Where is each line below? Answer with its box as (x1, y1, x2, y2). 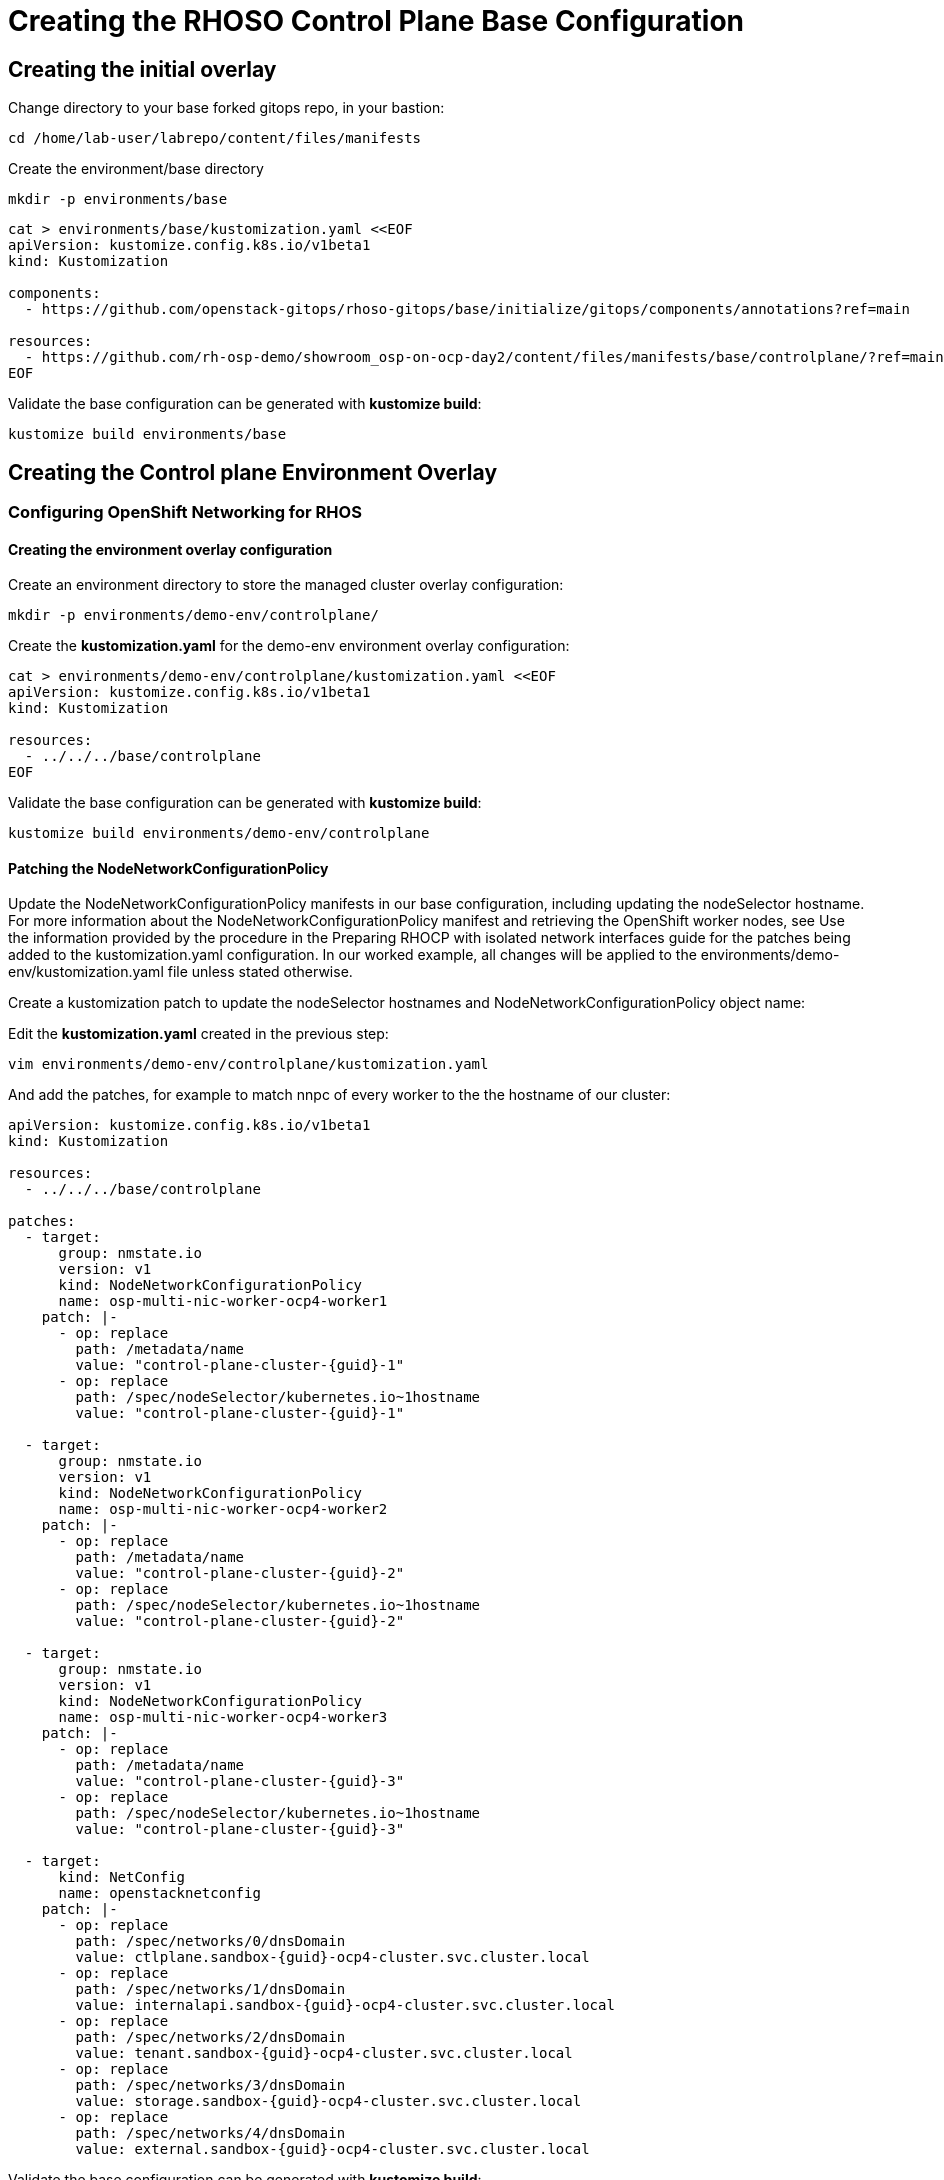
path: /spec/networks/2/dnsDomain (75, 2029, 346, 2046)
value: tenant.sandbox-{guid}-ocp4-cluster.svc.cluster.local (75, 2045, 573, 2062)
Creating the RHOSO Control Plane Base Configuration (8, 4, 745, 38)
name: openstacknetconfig (58, 1885, 261, 1902)
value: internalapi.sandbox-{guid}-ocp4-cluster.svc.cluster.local (75, 1997, 615, 2014)
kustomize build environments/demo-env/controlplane (8, 825, 430, 842)
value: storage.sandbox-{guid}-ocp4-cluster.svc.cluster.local (75, 2093, 582, 2110)
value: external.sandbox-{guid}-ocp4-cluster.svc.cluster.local (75, 2141, 590, 2158)
